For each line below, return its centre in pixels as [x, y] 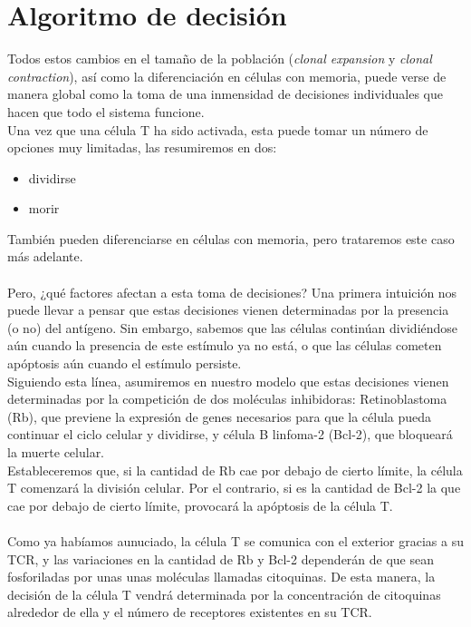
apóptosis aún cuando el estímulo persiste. [125, 363]
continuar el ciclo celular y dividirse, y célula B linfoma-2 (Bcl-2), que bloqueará [230, 434]
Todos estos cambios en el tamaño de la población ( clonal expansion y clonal [220, 59]
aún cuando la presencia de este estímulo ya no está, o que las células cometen [225, 345]
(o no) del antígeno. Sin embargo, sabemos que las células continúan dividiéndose [233, 327]
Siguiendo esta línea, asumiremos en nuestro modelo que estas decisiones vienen [228, 381]
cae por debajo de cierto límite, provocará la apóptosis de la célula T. [200, 505]
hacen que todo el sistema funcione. [106, 111]
